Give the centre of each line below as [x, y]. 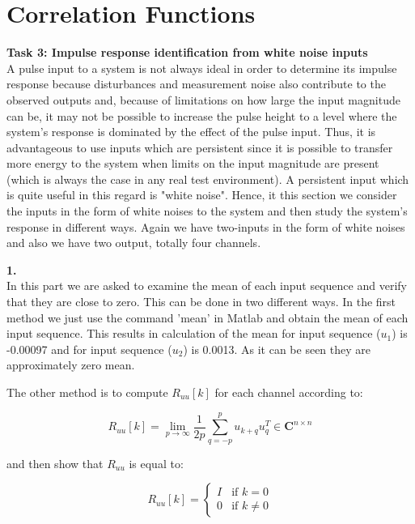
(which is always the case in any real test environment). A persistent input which [208, 179]
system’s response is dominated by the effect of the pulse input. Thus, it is [191, 132]
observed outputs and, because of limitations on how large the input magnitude [203, 99]
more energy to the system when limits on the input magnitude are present [193, 163]
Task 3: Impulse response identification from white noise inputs [187, 52]
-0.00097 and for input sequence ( [89, 349]
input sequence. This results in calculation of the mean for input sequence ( [194, 333]
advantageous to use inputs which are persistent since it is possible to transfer [200, 147]
